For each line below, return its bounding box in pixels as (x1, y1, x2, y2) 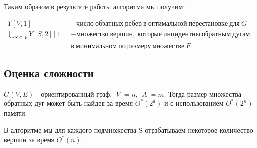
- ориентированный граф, (36, 88, 112, 99)
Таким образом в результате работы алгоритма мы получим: (4, 1, 185, 11)
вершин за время (4, 134, 54, 145)
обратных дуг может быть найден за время (4, 98, 133, 108)
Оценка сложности (4, 65, 94, 80)
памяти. (4, 108, 27, 118)
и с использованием (164, 98, 224, 108)
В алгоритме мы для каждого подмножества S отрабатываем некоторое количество (4, 124, 253, 135)
